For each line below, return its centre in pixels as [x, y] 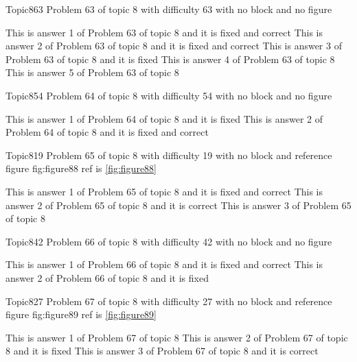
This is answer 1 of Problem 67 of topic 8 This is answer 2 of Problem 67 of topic [177, 337]
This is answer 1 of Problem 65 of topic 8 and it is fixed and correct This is [164, 191]
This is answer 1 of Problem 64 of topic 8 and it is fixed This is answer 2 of [164, 118]
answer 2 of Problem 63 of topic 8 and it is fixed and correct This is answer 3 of [174, 46]
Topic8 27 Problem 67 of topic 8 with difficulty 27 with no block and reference [169, 301]
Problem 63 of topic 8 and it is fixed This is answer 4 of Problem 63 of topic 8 [170, 59]
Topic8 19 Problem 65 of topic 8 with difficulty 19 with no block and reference [169, 155]
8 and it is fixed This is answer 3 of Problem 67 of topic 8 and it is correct [162, 351]
